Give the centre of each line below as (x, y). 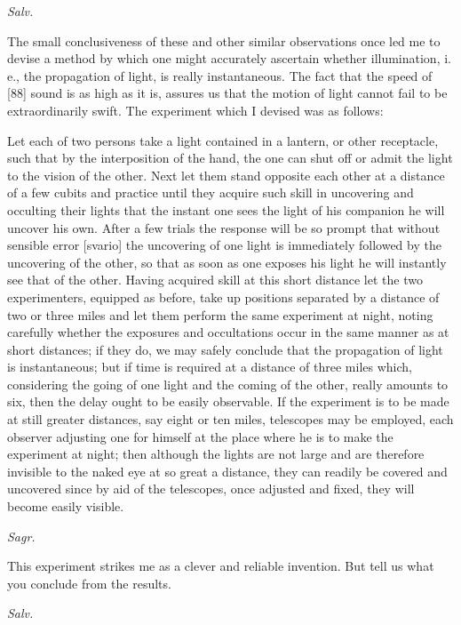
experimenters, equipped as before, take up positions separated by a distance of (223, 296)
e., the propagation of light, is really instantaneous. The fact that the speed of (220, 75)
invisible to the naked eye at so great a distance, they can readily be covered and (227, 471)
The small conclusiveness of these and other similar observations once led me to (224, 40)
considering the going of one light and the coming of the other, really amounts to (228, 384)
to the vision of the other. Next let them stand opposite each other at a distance (226, 175)
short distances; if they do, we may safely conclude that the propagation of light (225, 349)
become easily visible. (66, 506)
